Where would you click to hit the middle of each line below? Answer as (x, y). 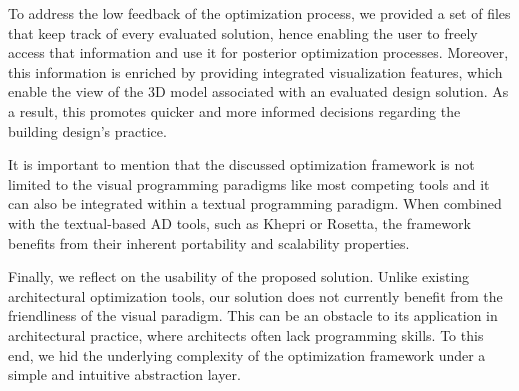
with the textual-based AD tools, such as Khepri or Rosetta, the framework (239, 222)
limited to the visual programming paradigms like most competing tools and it (249, 183)
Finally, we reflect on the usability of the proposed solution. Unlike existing (239, 276)
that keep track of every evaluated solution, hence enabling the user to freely (243, 32)
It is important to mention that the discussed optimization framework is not (241, 164)
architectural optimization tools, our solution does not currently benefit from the (255, 295)
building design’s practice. (87, 130)
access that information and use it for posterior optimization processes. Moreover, (258, 52)
